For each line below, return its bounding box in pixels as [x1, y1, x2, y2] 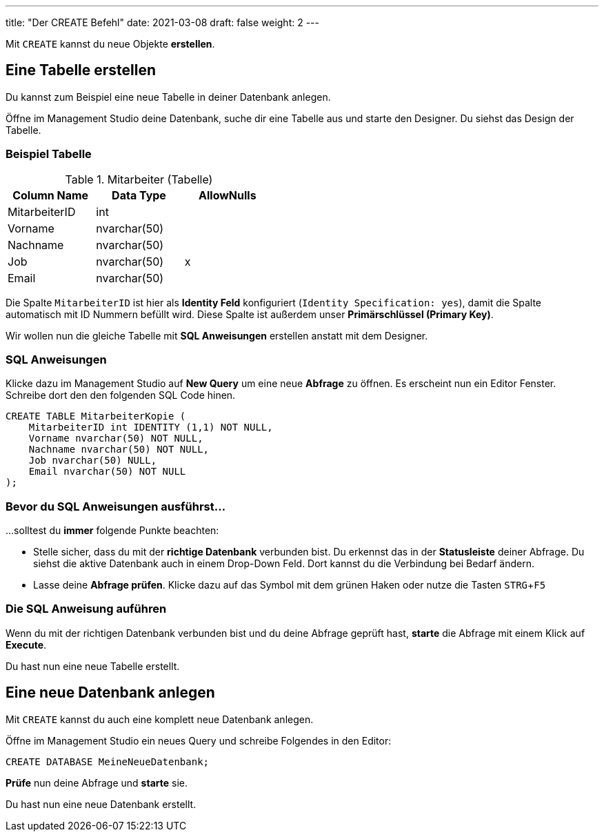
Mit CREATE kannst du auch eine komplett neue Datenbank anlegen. [6, 713, 314, 725]
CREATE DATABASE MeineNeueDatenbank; [6, 756, 210, 767]
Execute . [6, 638, 47, 651]
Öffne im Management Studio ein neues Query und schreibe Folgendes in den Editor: [6, 734, 392, 747]
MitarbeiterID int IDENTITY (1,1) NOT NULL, [28, 422, 273, 433]
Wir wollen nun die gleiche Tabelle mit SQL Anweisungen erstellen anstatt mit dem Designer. [6, 329, 428, 342]
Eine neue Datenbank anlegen [6, 684, 215, 702]
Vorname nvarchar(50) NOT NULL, [28, 433, 203, 444]
